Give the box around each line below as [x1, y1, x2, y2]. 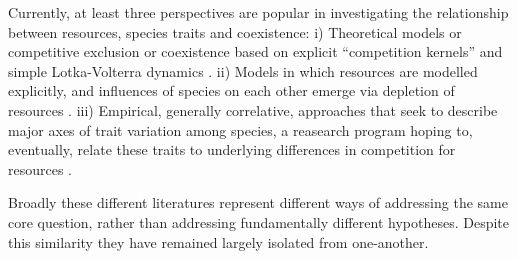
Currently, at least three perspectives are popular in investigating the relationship [8, 2, 509, 22]
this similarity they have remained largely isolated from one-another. [8, 231, 429, 252]
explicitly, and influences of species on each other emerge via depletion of [8, 80, 455, 101]
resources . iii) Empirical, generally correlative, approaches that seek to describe [8, 99, 498, 120]
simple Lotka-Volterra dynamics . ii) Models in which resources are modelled [8, 60, 478, 81]
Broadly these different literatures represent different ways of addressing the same [8, 192, 508, 213]
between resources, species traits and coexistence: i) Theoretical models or [8, 21, 462, 42]
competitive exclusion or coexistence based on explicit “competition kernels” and [8, 41, 503, 62]
